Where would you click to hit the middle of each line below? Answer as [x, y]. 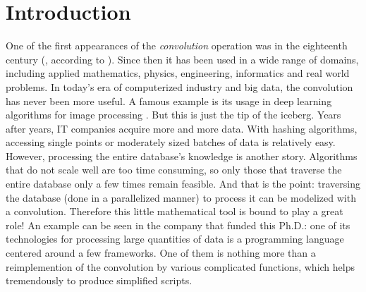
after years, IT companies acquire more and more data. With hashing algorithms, [182, 128]
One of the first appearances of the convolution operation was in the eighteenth [177, 45]
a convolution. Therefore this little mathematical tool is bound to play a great [175, 211]
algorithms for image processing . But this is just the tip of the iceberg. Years [173, 115]
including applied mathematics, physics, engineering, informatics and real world [178, 73]
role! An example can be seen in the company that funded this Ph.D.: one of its [178, 225]
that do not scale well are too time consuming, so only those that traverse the [174, 170]
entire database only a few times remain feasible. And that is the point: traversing [183, 184]
